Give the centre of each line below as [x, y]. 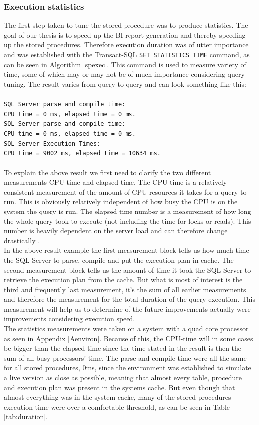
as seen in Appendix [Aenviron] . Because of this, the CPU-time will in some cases [129, 338]
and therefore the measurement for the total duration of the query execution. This [130, 299]
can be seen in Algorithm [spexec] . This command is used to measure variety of [125, 64]
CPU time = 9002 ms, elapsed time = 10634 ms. [82, 153]
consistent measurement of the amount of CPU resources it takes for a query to [125, 191]
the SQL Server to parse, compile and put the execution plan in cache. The [119, 260]
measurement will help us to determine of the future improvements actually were [127, 309]
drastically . [22, 240]
